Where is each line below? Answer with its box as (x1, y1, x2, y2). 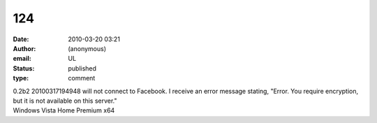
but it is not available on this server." (13, 96, 117, 105)
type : (13, 74, 29, 82)
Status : (13, 64, 35, 73)
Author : (13, 44, 36, 52)
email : (13, 55, 31, 63)
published (68, 64, 97, 73)
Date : (13, 35, 29, 43)
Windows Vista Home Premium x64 (13, 106, 115, 115)
